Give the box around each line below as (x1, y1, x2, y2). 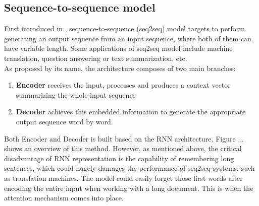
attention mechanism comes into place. (4, 192, 124, 203)
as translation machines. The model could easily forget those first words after (4, 172, 243, 183)
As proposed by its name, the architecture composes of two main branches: (4, 62, 236, 73)
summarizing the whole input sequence (16, 89, 136, 100)
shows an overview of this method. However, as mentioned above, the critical (4, 143, 242, 154)
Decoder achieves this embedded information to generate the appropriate (16, 106, 246, 117)
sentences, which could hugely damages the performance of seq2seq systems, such (4, 163, 255, 173)
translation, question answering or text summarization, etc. (4, 52, 187, 63)
